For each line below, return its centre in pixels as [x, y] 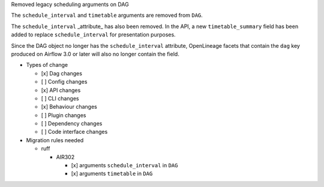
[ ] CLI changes [60, 98]
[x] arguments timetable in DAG [112, 174]
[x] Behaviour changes [69, 107]
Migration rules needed [55, 140]
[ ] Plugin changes [64, 115]
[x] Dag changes [61, 73]
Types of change [47, 65]
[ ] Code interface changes [74, 132]
